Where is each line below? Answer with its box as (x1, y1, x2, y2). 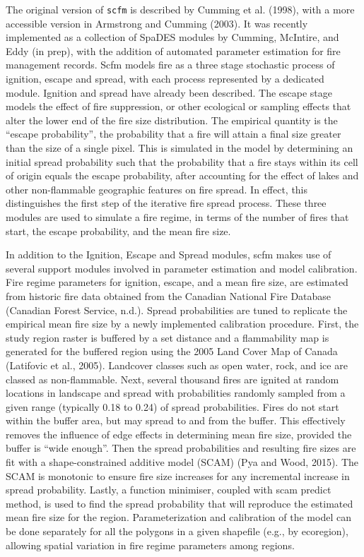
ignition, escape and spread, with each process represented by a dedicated (6, 71, 324, 86)
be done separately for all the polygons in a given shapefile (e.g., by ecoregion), (6, 524, 348, 539)
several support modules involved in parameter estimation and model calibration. (6, 260, 358, 275)
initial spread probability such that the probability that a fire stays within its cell (6, 154, 358, 169)
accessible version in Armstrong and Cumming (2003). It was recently (6, 16, 308, 30)
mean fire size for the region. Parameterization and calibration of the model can (6, 510, 351, 525)
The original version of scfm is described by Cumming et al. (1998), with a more (6, 2, 355, 16)
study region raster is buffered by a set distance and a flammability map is (6, 330, 329, 345)
